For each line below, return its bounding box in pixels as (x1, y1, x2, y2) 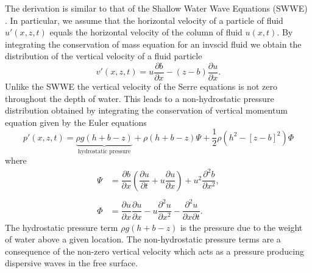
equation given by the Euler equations (5, 115, 147, 128)
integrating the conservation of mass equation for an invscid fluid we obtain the (5, 37, 302, 50)
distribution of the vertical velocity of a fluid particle (5, 49, 202, 62)
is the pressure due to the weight (180, 220, 303, 233)
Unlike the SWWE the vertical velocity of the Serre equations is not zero (5, 80, 277, 93)
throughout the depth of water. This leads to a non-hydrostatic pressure (5, 92, 274, 104)
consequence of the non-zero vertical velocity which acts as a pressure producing (5, 244, 304, 257)
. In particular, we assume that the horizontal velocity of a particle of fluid (5, 13, 283, 26)
